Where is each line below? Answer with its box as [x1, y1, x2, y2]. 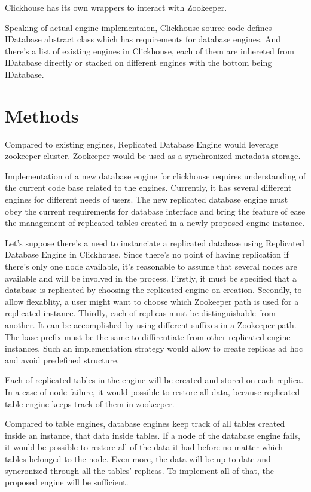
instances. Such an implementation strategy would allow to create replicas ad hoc [5, 342, 303, 355]
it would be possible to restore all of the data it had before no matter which [5, 441, 283, 453]
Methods [5, 103, 79, 127]
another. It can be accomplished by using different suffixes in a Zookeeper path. [5, 319, 297, 331]
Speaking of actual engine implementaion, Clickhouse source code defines [5, 21, 272, 33]
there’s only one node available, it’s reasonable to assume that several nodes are [5, 260, 297, 273]
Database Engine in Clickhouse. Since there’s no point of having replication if [5, 248, 289, 261]
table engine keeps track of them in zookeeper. [5, 397, 175, 410]
